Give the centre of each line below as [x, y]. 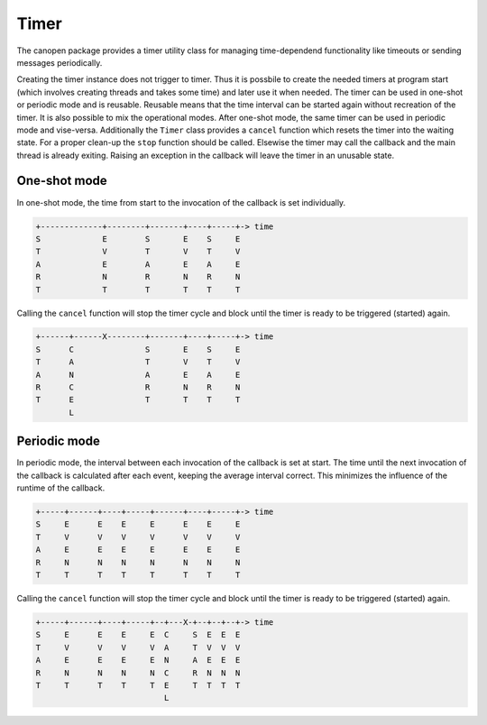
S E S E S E [138, 239]
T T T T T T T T [138, 575]
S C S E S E [138, 349]
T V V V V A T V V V [138, 647]
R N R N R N [138, 277]
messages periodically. [60, 62]
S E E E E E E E [138, 524]
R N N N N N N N [138, 562]
